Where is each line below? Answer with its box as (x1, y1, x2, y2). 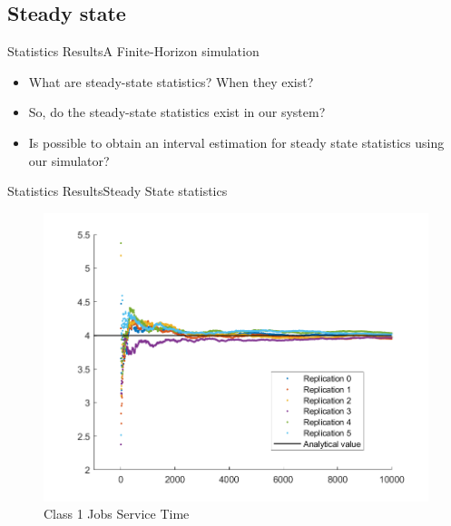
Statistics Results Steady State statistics (7, 181, 228, 200)
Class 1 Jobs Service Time (44, 504, 190, 523)
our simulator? (28, 151, 110, 170)
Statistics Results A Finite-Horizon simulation (7, 42, 260, 61)
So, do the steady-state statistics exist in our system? (28, 102, 326, 122)
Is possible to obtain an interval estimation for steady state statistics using (28, 132, 445, 151)
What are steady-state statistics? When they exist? (28, 72, 314, 91)
